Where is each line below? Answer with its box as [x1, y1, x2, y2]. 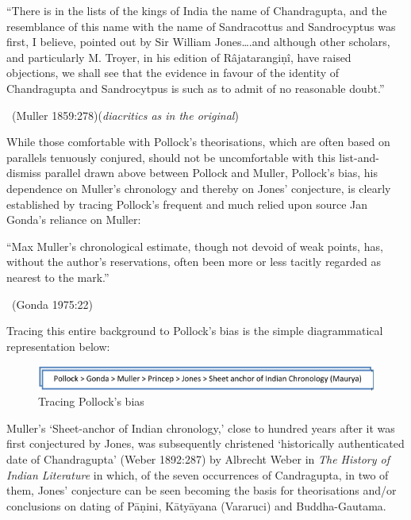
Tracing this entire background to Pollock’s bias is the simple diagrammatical [6, 322, 383, 339]
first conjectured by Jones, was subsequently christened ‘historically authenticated [6, 435, 405, 452]
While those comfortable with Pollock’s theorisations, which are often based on [6, 133, 390, 150]
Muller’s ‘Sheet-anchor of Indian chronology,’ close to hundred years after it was [6, 419, 395, 436]
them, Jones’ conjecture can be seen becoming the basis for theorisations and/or [6, 482, 397, 499]
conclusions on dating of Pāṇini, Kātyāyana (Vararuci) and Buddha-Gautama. [6, 497, 386, 514]
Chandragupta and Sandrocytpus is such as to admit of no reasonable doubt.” [6, 79, 385, 96]
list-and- [339, 148, 379, 165]
